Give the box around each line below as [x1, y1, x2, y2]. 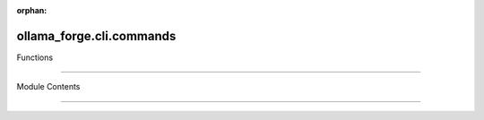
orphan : [16, 5, 48, 15]
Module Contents [16, 81, 81, 92]
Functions [16, 52, 54, 63]
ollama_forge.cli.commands [16, 28, 177, 44]
